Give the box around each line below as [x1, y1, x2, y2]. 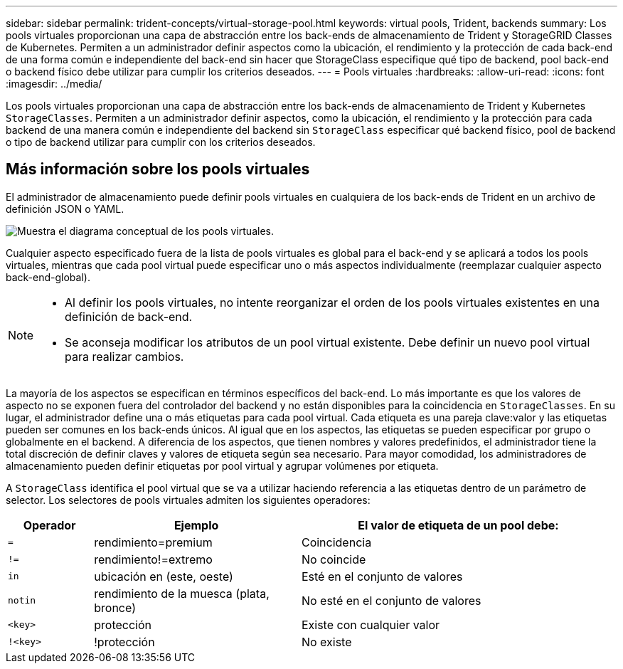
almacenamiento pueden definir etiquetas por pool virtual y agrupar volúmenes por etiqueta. [6, 459, 439, 472]
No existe [301, 634, 352, 649]
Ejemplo [174, 517, 219, 532]
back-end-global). [6, 270, 90, 283]
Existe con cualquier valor [301, 617, 440, 632]
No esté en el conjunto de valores [301, 593, 481, 608]
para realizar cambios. [65, 349, 184, 364]
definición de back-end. [65, 309, 193, 324]
